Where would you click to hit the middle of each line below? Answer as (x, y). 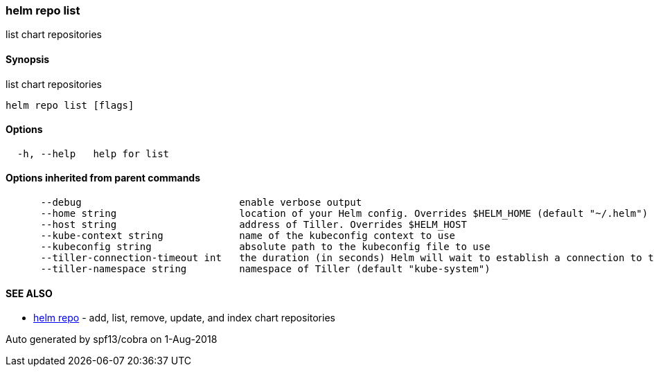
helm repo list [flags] (70, 105)
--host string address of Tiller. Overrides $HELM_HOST (254, 225)
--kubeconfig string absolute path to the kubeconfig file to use (265, 247)
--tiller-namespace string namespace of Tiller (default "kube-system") (265, 269)
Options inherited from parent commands (103, 178)
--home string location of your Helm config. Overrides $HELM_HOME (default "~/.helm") (344, 214)
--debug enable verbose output (201, 203)
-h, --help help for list (93, 153)
